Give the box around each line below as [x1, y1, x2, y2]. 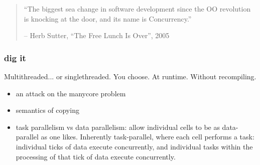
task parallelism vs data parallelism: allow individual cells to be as [16, 121, 220, 132]
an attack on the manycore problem [16, 88, 126, 98]
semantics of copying [16, 105, 79, 115]
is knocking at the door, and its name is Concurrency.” [24, 13, 192, 24]
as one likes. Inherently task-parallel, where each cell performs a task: [41, 131, 254, 142]
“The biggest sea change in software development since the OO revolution [24, 4, 251, 14]
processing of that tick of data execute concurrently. [16, 151, 176, 161]
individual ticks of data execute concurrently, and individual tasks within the [16, 141, 253, 151]
